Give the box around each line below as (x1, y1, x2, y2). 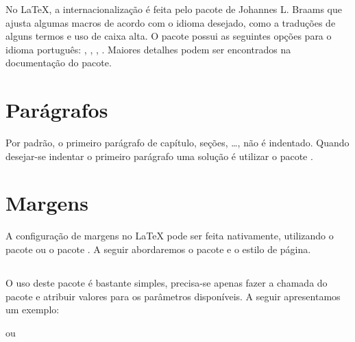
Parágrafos (5, 96, 108, 124)
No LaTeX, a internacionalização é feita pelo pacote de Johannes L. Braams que (5, 2, 342, 16)
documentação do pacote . (5, 55, 112, 70)
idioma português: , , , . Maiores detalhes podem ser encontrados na (5, 42, 291, 56)
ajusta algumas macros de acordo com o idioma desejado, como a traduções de (5, 15, 336, 29)
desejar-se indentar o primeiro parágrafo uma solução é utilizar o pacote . (5, 148, 313, 163)
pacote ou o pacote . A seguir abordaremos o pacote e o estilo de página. (5, 242, 311, 256)
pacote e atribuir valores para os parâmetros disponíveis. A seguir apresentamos (5, 289, 341, 303)
